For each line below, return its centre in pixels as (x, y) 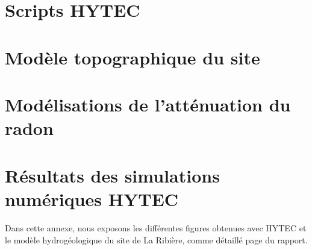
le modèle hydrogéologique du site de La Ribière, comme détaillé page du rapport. (156, 240)
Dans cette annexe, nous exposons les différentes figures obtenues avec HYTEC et (156, 228)
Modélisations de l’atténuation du (148, 104)
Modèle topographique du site (133, 57)
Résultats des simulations (112, 175)
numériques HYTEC (92, 198)
